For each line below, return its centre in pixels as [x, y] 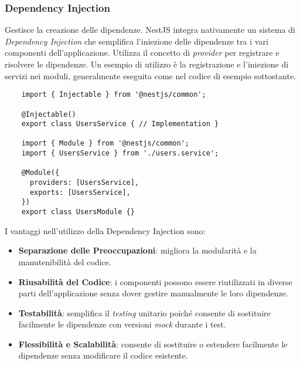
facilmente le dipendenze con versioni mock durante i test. [122, 324]
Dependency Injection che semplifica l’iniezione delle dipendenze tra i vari [137, 41]
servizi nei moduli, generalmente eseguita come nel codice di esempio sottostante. [150, 75]
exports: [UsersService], [80, 192]
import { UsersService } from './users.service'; [120, 153]
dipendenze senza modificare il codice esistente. [103, 355]
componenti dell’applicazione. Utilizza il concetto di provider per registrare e [142, 53]
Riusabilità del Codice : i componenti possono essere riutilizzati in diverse [155, 281]
